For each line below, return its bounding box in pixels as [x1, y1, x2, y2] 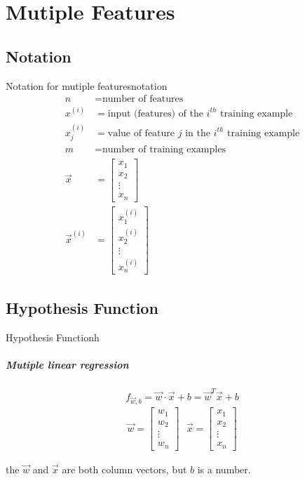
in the [185, 128, 210, 138]
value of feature [107, 128, 175, 138]
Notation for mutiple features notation [6, 78, 168, 93]
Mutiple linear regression [6, 357, 129, 371]
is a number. [197, 461, 251, 476]
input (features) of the [107, 108, 203, 119]
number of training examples [102, 145, 226, 155]
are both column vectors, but [62, 461, 187, 476]
